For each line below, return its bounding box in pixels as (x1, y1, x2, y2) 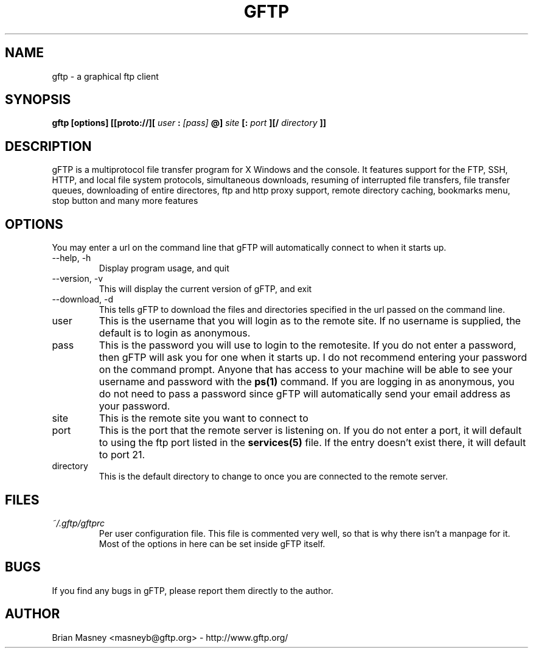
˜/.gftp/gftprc (52, 517, 105, 528)
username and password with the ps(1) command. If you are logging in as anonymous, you (99, 375, 515, 388)
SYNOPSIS (5, 92, 71, 108)
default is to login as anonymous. (99, 327, 251, 340)
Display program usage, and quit (99, 263, 229, 274)
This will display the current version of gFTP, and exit (99, 284, 312, 295)
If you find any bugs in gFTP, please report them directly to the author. (52, 585, 333, 596)
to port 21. (99, 449, 145, 461)
